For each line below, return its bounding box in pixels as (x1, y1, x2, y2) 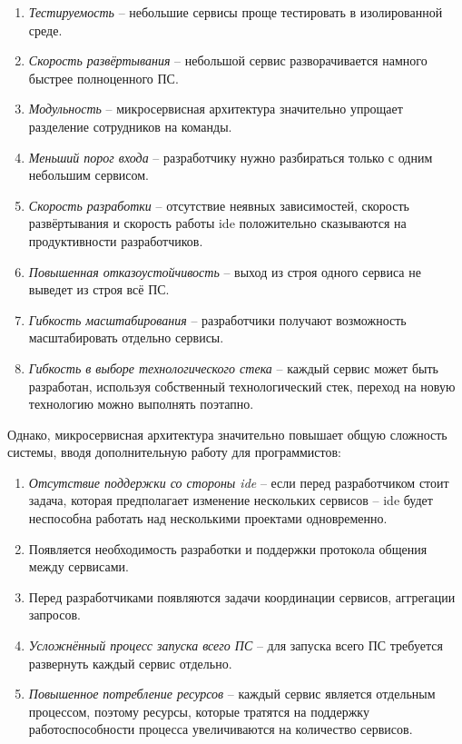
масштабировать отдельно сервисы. (28, 328, 224, 347)
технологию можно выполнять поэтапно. (28, 394, 254, 413)
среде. (28, 20, 63, 39)
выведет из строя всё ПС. (28, 280, 170, 299)
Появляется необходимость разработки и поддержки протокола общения (28, 539, 428, 558)
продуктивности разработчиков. (28, 231, 203, 250)
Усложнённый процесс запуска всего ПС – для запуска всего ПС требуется (28, 636, 443, 655)
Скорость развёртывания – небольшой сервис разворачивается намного (28, 51, 428, 70)
